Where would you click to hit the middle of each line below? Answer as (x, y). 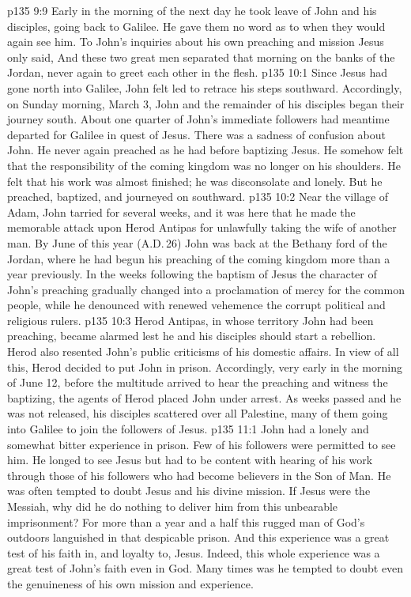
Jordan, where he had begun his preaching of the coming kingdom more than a (199, 258)
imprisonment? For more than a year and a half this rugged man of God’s (186, 521)
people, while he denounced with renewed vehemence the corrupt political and (196, 305)
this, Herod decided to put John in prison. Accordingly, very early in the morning (205, 367)
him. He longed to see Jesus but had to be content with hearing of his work (190, 460)
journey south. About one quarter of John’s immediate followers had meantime (198, 119)
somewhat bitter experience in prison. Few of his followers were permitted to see (202, 444)
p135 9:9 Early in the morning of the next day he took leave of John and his (192, 10)
